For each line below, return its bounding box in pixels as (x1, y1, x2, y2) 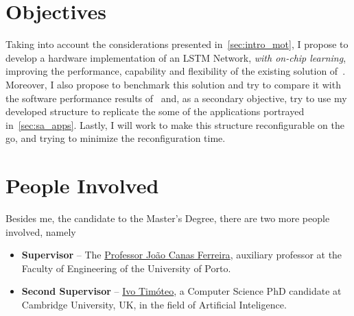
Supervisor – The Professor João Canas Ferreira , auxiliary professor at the (21, 247, 342, 262)
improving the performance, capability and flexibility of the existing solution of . (5, 64, 346, 78)
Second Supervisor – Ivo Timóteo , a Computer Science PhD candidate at (21, 284, 342, 298)
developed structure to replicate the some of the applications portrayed (5, 104, 305, 119)
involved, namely (5, 224, 76, 239)
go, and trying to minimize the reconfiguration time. (5, 131, 226, 145)
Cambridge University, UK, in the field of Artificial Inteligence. (21, 297, 287, 311)
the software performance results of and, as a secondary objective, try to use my (5, 90, 347, 105)
